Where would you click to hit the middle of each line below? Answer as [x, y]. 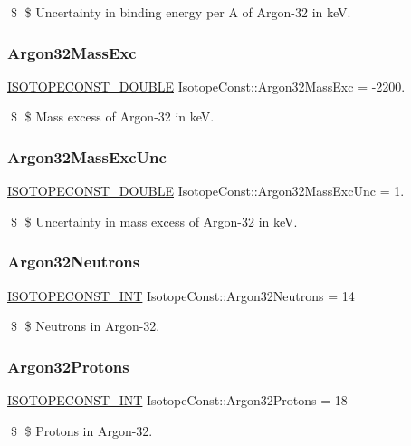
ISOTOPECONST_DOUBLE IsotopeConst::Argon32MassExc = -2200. [206, 86]
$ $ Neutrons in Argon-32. [85, 326]
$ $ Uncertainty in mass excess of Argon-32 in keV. [154, 221]
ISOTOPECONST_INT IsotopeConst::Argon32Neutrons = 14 [181, 295]
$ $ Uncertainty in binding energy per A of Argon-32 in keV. [181, 12]
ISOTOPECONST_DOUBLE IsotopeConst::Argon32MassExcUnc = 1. [206, 191]
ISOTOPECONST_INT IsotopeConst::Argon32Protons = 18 [177, 400]
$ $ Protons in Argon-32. [81, 430]
